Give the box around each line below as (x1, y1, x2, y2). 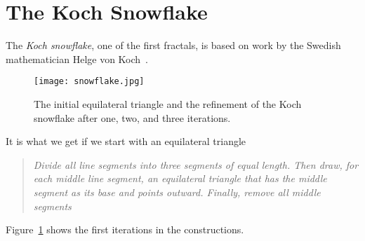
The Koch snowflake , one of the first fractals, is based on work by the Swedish (6, 38, 341, 53)
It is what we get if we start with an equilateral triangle (6, 134, 246, 149)
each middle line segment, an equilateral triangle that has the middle (33, 171, 327, 186)
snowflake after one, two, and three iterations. (34, 110, 231, 125)
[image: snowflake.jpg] (34, 76, 145, 87)
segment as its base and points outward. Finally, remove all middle (33, 184, 321, 199)
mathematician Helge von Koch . (6, 51, 148, 66)
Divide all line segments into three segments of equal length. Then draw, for (33, 157, 359, 172)
